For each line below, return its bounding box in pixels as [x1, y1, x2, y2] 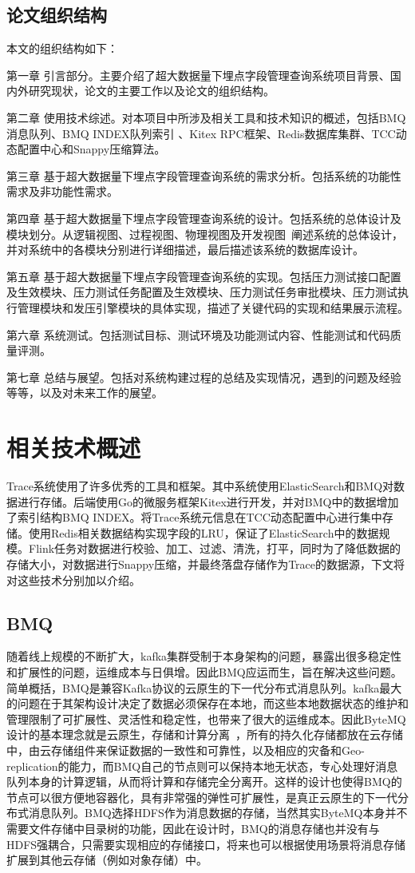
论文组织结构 [6, 2, 107, 27]
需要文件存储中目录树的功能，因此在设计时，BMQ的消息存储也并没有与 [6, 819, 380, 836]
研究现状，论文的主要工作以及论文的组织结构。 [28, 82, 275, 99]
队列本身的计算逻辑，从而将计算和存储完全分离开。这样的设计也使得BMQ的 [6, 773, 402, 790]
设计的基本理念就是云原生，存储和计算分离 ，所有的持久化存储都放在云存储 [6, 726, 403, 743]
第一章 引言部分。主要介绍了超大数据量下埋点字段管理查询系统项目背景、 [6, 66, 390, 83]
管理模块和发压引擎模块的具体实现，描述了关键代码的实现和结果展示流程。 [17, 299, 409, 315]
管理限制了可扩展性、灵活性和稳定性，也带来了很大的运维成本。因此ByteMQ [6, 710, 406, 727]
